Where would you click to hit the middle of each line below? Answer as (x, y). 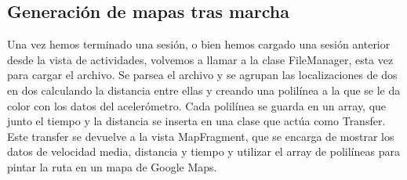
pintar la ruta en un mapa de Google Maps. (112, 166)
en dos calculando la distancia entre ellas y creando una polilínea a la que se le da (204, 90)
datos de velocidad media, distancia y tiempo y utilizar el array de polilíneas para (203, 151)
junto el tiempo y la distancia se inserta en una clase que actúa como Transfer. (196, 121)
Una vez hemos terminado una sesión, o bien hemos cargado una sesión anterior (199, 44)
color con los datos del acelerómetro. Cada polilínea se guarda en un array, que (197, 105)
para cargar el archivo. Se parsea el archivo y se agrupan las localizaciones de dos (202, 75)
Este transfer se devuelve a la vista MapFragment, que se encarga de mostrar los (201, 136)
